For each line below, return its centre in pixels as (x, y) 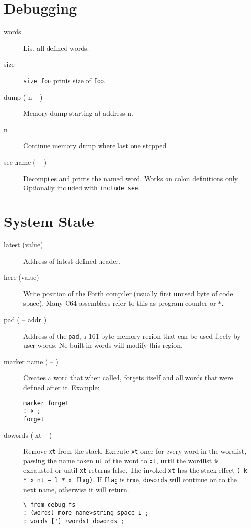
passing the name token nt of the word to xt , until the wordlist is (121, 460)
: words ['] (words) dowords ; (74, 521)
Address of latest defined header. (72, 261)
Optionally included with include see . (82, 188)
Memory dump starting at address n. (78, 113)
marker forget (46, 403)
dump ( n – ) (23, 96)
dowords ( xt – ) (28, 434)
